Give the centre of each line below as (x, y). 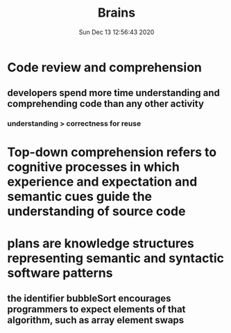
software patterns (60, 273)
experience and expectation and (102, 182)
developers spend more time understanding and (114, 93)
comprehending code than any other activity (106, 104)
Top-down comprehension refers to (112, 153)
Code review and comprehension (105, 67)
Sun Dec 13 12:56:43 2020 (117, 32)
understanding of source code (96, 212)
